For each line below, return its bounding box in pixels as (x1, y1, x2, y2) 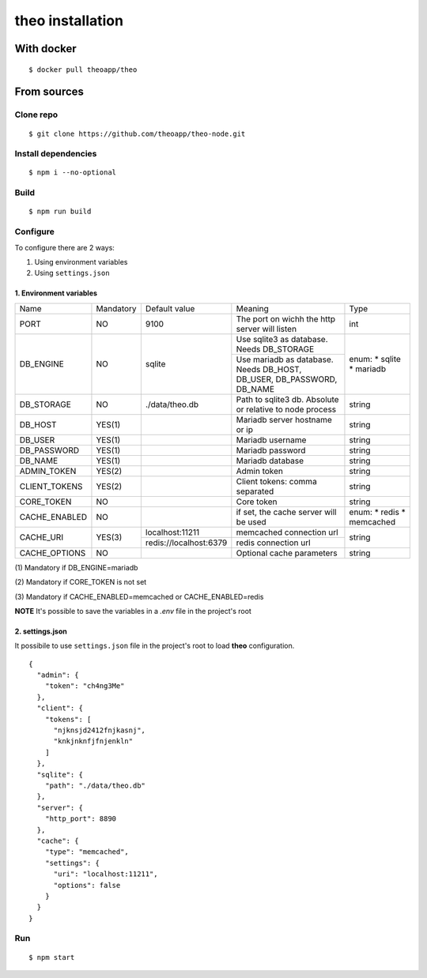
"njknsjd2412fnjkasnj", (53, 726, 146, 735)
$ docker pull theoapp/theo (28, 65, 138, 74)
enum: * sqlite (349, 354, 401, 365)
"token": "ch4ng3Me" (44, 682, 125, 690)
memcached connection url (236, 526, 339, 537)
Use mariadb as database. (236, 354, 334, 365)
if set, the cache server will (236, 506, 337, 517)
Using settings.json (34, 269, 110, 278)
